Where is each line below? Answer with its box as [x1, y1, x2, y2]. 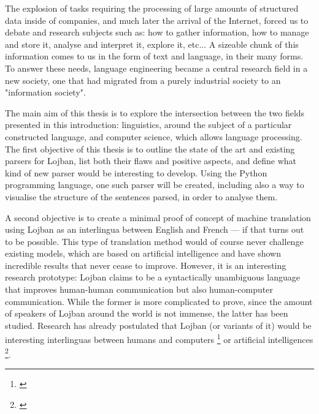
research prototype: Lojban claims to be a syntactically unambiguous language [5, 271, 300, 284]
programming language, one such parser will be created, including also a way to [5, 178, 304, 191]
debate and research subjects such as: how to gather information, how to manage [5, 26, 309, 39]
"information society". [5, 86, 86, 99]
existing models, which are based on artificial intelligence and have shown [5, 247, 281, 260]
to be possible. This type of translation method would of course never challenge [5, 235, 304, 247]
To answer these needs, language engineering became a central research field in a [5, 61, 308, 74]
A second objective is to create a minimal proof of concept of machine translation [5, 211, 311, 224]
